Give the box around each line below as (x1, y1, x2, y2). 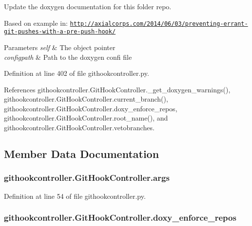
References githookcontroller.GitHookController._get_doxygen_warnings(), (4, 84, 231, 94)
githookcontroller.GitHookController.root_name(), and (4, 113, 168, 123)
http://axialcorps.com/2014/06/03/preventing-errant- (70, 20, 248, 27)
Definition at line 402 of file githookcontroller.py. (4, 68, 149, 78)
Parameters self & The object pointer (4, 42, 116, 52)
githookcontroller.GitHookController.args (4, 172, 170, 184)
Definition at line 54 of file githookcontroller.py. (4, 191, 146, 201)
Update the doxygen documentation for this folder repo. (4, 1, 172, 11)
